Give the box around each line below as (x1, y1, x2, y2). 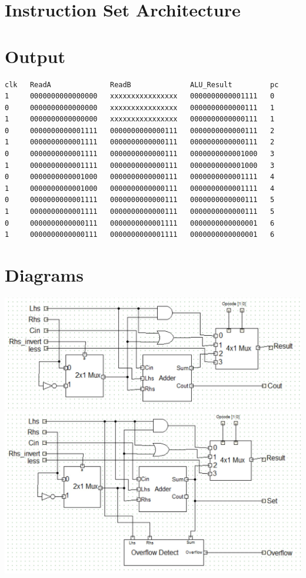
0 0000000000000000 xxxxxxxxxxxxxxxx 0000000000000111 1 (5, 103, 275, 112)
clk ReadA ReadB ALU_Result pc (5, 80, 279, 89)
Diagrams (5, 263, 84, 286)
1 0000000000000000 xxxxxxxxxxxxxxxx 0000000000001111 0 (5, 92, 275, 101)
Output (5, 44, 65, 68)
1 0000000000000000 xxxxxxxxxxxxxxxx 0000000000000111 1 (5, 115, 275, 124)
